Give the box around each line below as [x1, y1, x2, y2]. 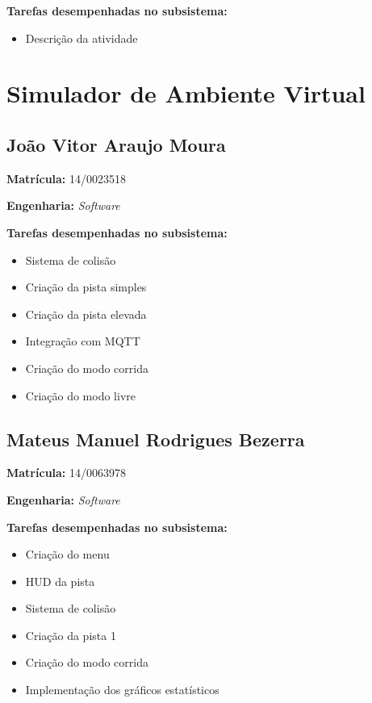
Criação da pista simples [25, 278, 147, 295]
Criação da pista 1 [25, 626, 116, 643]
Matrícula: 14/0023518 [6, 169, 127, 186]
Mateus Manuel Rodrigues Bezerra [6, 426, 305, 451]
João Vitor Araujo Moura [6, 132, 226, 157]
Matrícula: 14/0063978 [6, 464, 127, 481]
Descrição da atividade [25, 29, 138, 46]
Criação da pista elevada [25, 305, 147, 322]
